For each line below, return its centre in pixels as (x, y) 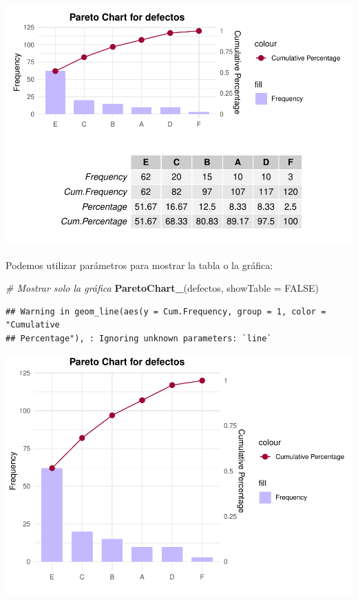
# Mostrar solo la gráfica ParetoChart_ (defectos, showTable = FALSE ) (162, 288)
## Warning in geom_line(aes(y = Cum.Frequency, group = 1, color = (166, 311)
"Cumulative (33, 325)
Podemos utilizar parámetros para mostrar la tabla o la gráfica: (139, 265)
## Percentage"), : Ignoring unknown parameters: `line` (139, 338)
